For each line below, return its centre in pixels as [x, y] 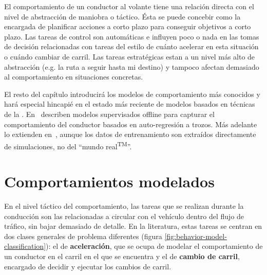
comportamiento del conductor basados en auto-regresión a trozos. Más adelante [131, 124]
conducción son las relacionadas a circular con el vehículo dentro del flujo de [124, 216]
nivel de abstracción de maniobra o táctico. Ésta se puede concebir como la [122, 16]
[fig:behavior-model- [196, 236]
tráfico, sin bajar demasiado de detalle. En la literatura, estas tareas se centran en [133, 226]
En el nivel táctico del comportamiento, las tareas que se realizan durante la [124, 206]
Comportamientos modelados [109, 181]
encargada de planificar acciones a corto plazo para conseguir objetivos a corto [128, 26]
